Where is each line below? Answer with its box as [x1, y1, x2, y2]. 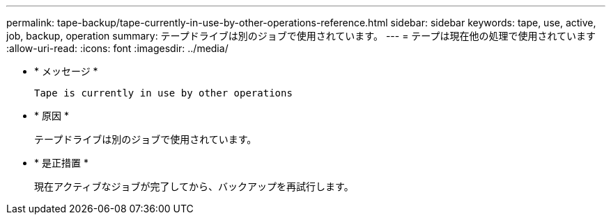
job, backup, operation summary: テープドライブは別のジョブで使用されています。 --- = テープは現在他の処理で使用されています [6, 30, 596, 42]
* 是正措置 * [34, 157, 88, 169]
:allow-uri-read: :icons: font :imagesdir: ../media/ [6, 42, 229, 54]
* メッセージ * [34, 65, 98, 77]
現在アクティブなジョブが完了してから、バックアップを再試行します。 [34, 180, 354, 192]
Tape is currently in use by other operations [34, 87, 293, 99]
